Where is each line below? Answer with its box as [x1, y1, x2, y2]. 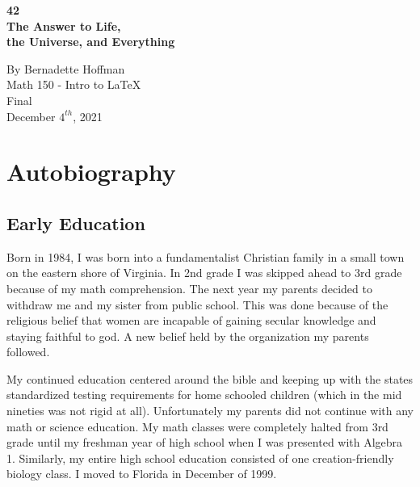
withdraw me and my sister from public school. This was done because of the [6, 296, 388, 313]
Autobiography [6, 155, 176, 188]
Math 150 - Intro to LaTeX [6, 76, 141, 93]
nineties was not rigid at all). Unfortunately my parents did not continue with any [6, 402, 414, 419]
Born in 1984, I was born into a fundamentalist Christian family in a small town [6, 248, 405, 265]
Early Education [6, 210, 145, 235]
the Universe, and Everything [6, 33, 175, 50]
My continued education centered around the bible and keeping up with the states [6, 370, 414, 387]
